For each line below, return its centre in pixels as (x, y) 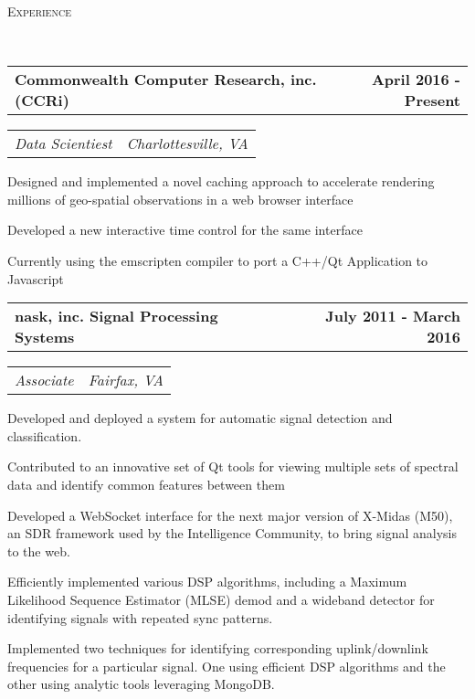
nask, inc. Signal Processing (116, 316)
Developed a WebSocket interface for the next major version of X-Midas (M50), (230, 515)
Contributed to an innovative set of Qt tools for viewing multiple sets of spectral (233, 466)
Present (432, 101)
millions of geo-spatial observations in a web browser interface (180, 199)
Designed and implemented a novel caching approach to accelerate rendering (221, 181)
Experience (39, 11)
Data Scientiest (63, 143)
